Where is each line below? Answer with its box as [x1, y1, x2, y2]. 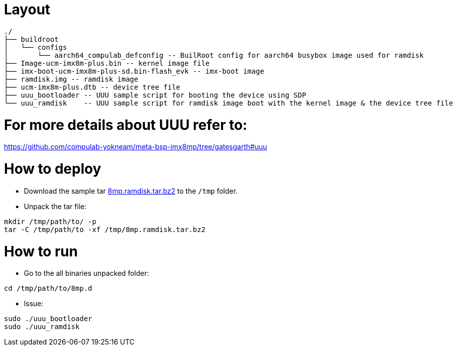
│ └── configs [4, 43, 67, 51]
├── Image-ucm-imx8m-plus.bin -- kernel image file [4, 59, 210, 67]
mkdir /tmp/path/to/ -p [4, 217, 97, 226]
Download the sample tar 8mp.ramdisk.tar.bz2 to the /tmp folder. [24, 186, 238, 195]
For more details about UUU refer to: [4, 116, 247, 133]
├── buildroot [4, 35, 59, 43]
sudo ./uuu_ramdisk [4, 323, 80, 331]
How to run [4, 242, 78, 260]
